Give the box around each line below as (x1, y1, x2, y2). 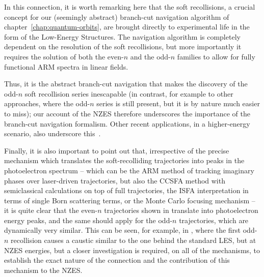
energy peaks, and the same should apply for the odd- (4, 214, 173, 225)
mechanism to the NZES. (4, 264, 83, 275)
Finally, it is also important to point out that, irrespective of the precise (4, 145, 229, 156)
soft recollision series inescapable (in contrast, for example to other (24, 88, 233, 99)
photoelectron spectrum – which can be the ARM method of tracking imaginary (4, 165, 254, 175)
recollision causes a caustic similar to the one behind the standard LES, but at (11, 235, 256, 245)
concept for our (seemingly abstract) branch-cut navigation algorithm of (4, 11, 229, 22)
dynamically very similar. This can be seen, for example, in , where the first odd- (4, 225, 257, 235)
